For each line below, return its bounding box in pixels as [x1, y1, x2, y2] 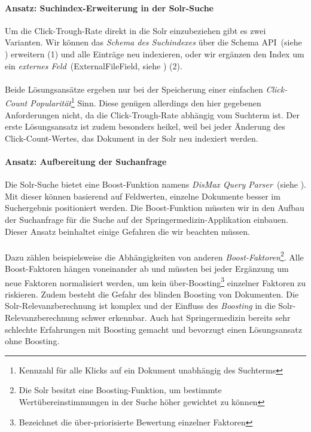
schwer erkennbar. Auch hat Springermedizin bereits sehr [81, 311, 291, 324]
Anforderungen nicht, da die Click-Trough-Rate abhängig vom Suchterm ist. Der [5, 108, 300, 121]
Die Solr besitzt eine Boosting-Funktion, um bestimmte [19, 384, 222, 396]
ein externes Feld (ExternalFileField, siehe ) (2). [5, 59, 182, 72]
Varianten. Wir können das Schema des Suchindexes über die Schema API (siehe [5, 36, 302, 48]
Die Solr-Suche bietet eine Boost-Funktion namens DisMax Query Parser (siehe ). [5, 178, 307, 191]
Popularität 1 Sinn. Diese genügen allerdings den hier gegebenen [30, 95, 261, 109]
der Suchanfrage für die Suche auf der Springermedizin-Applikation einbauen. [5, 213, 288, 225]
